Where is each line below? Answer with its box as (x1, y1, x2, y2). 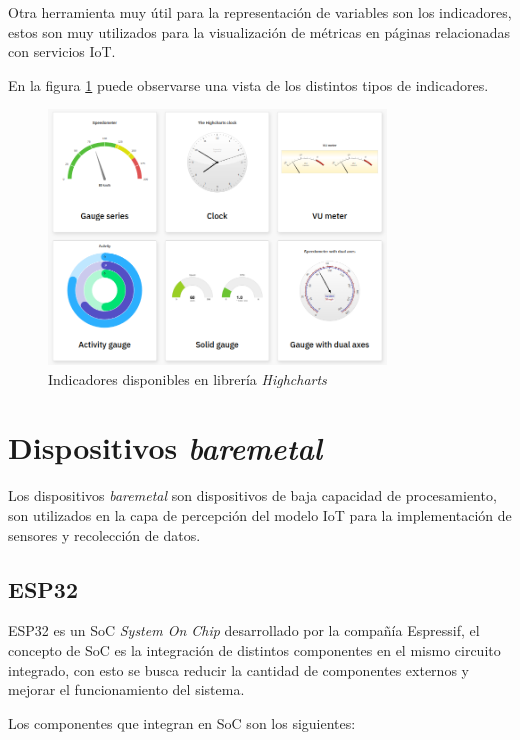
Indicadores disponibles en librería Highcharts (48, 368, 327, 389)
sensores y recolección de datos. (8, 524, 201, 545)
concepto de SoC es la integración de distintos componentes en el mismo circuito (8, 639, 501, 660)
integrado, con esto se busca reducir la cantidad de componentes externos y (8, 659, 469, 680)
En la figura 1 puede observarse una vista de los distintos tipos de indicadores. (8, 74, 489, 95)
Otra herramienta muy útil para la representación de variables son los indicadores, (8, 2, 512, 22)
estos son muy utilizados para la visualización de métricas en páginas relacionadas (8, 21, 510, 42)
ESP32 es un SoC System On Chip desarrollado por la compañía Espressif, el (8, 620, 480, 641)
